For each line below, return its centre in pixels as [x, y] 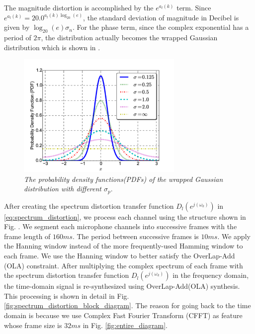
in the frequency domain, [211, 275]
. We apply [234, 236]
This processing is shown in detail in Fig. [67, 295]
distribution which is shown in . [52, 47]
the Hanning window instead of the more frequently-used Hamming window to [124, 246]
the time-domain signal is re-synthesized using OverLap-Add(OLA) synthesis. [122, 286]
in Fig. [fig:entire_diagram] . [125, 325]
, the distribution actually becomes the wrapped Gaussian [129, 37]
